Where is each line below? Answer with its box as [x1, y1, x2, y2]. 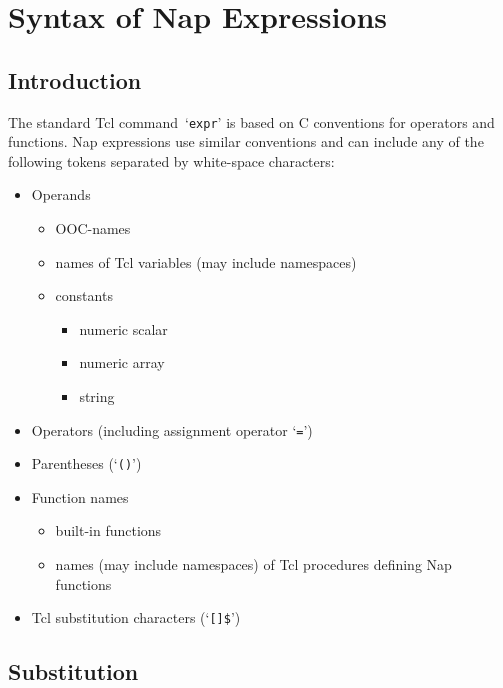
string [79, 385, 115, 406]
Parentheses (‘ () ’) [31, 453, 142, 474]
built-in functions [55, 520, 162, 541]
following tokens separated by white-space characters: [8, 150, 335, 171]
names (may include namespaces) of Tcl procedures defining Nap [55, 554, 452, 575]
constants [55, 285, 113, 306]
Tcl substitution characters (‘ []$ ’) [31, 607, 241, 628]
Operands [31, 184, 91, 205]
